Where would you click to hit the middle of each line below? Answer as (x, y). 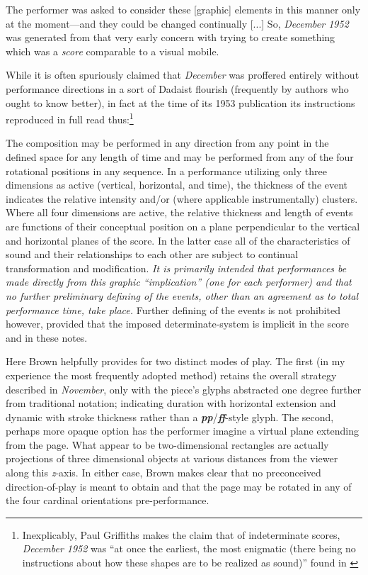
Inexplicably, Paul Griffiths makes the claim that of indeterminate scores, (181, 534)
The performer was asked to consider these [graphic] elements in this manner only (183, 9)
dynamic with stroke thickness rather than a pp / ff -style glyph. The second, (170, 417)
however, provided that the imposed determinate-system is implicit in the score (178, 324)
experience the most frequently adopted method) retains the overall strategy (171, 375)
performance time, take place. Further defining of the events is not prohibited (173, 309)
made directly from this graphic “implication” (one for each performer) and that (179, 282)
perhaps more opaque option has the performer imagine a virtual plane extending (182, 431)
